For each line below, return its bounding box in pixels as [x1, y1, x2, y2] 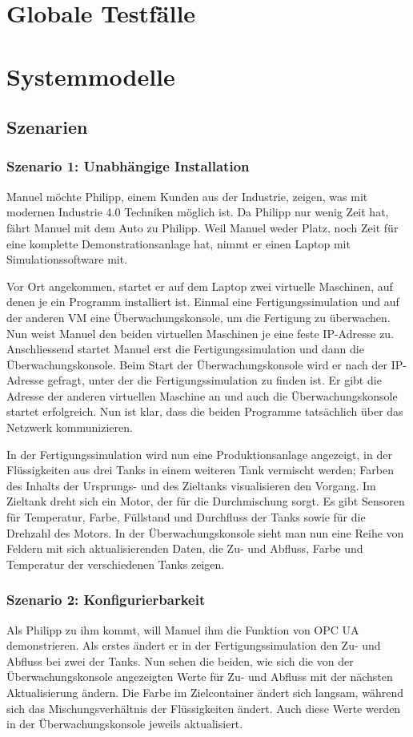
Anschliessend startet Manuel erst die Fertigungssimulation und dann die [6, 340, 364, 357]
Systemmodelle [6, 59, 175, 92]
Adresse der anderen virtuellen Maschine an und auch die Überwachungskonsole [6, 387, 398, 404]
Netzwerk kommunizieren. [6, 419, 133, 436]
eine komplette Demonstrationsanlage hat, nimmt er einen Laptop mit [6, 235, 351, 252]
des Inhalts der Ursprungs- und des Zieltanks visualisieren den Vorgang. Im [6, 477, 376, 493]
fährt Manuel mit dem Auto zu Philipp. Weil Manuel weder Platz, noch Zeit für [6, 219, 399, 236]
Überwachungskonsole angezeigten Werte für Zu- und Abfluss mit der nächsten [6, 668, 393, 685]
